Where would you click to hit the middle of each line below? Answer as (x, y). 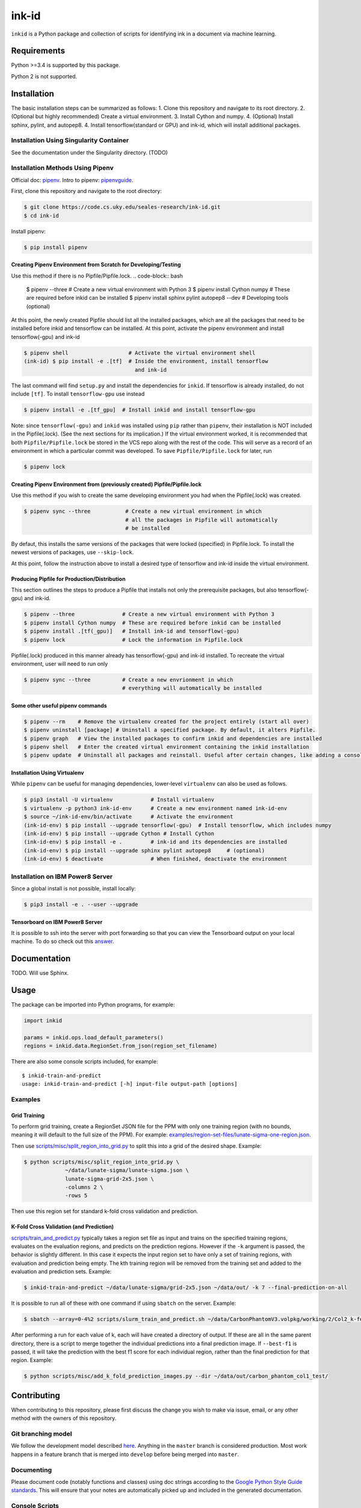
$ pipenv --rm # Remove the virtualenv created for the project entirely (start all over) (167, 721)
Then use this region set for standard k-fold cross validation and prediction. (105, 1211)
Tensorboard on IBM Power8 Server (57, 922)
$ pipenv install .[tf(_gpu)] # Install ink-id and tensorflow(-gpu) (132, 631)
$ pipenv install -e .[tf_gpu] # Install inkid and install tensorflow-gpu (140, 410)
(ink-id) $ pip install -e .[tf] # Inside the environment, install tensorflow (146, 361)
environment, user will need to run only (60, 664)
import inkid (43, 1021)
